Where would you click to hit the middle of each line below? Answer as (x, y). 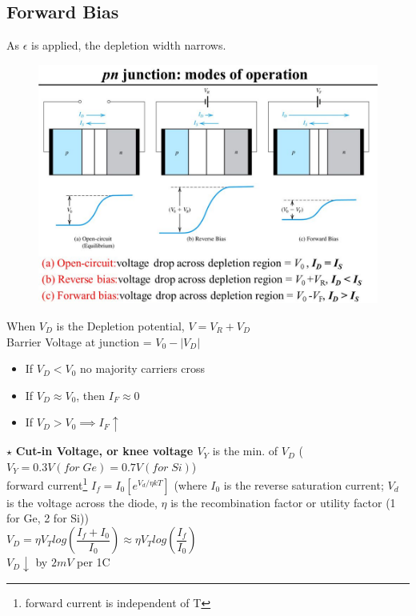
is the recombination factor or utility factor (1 (283, 502)
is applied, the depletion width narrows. (129, 45)
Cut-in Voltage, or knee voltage (104, 451)
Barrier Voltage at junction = (79, 341)
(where (190, 484)
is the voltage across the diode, (82, 502)
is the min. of (245, 451)
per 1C (94, 562)
